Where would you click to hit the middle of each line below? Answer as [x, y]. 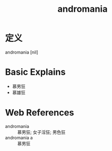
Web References [40, 113]
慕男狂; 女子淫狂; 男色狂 [42, 132]
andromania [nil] [22, 52]
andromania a [19, 137]
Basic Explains [35, 72]
